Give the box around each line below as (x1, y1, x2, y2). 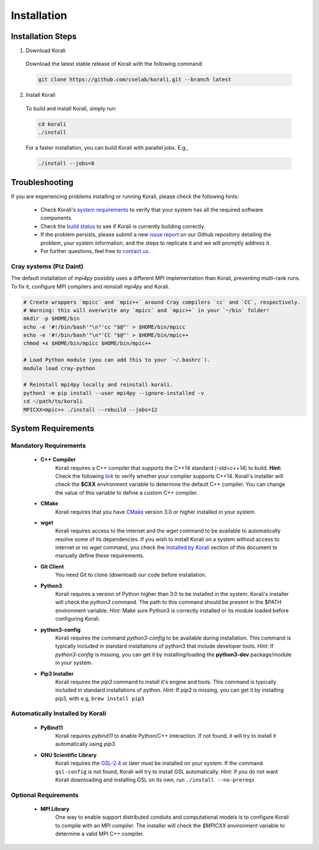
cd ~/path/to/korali (23, 398, 83, 405)
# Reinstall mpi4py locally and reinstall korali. (23, 381, 174, 388)
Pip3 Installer (40, 670, 74, 677)
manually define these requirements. (55, 552, 145, 559)
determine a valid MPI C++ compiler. (55, 830, 145, 838)
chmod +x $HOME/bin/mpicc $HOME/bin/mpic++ (23, 340, 152, 347)
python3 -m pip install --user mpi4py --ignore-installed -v (23, 390, 204, 396)
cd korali (38, 121, 67, 127)
